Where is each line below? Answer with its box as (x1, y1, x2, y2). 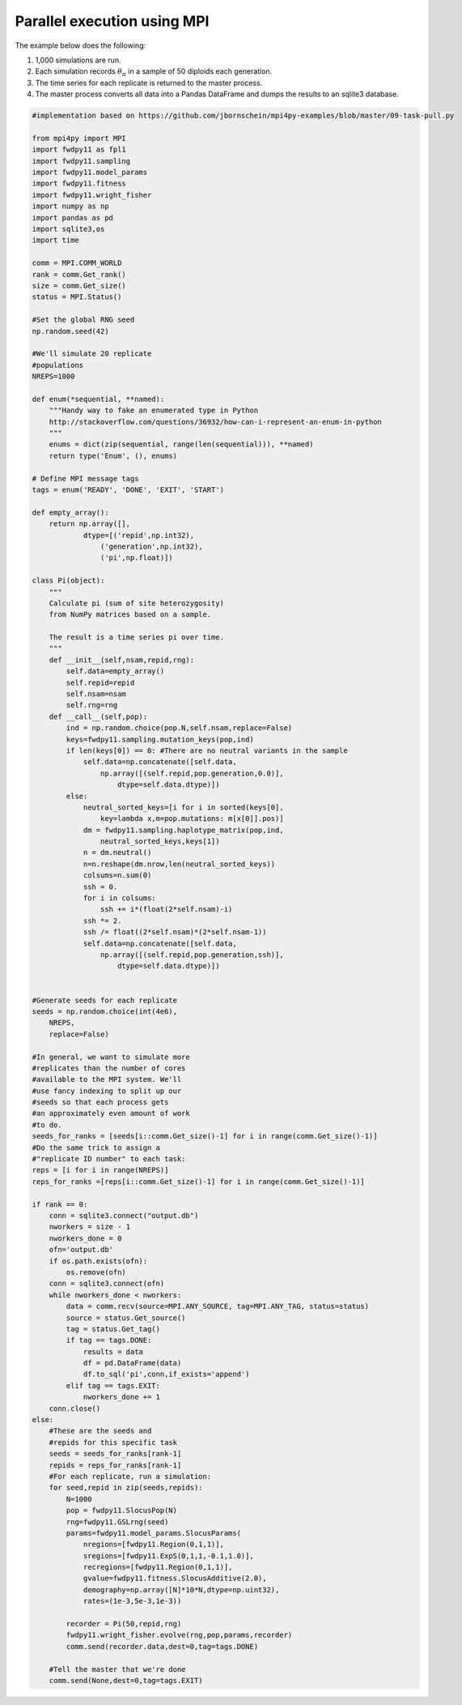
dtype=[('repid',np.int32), (83, 531, 194, 540)
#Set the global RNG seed (32, 315, 135, 324)
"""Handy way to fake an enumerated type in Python (49, 406, 259, 415)
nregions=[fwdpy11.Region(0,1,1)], (83, 1540, 224, 1549)
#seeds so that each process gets (32, 1098, 169, 1107)
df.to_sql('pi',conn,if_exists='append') (83, 1370, 250, 1379)
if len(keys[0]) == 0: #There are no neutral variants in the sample (66, 746, 348, 755)
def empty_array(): (32, 507, 109, 517)
